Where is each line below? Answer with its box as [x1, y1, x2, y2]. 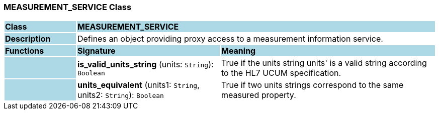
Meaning [221, 46, 256, 56]
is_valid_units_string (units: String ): [77, 59, 214, 69]
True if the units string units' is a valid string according [221, 58, 427, 68]
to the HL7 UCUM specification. [221, 68, 341, 78]
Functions [5, 46, 44, 56]
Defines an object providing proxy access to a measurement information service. [77, 34, 383, 44]
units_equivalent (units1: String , [77, 80, 200, 90]
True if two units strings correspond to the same [221, 80, 404, 90]
